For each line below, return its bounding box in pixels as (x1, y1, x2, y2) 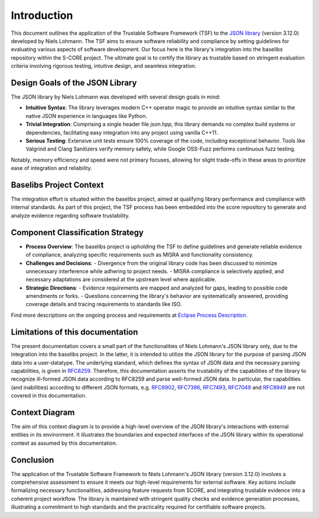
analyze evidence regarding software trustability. (11, 212, 130, 219)
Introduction (11, 9, 73, 22)
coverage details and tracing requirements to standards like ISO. (25, 301, 183, 308)
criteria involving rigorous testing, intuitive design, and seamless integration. (11, 63, 197, 70)
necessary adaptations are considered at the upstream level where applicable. (25, 276, 217, 283)
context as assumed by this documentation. (11, 440, 118, 447)
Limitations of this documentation (11, 327, 138, 337)
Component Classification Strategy (11, 227, 144, 237)
